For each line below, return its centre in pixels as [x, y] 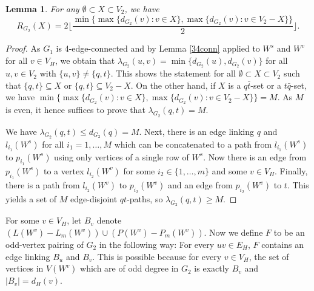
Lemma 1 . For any [42, 9]
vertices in [25, 268]
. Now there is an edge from [255, 156]
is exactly [212, 268]
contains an [282, 244]
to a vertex [64, 170]
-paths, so [145, 199]
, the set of [269, 256]
